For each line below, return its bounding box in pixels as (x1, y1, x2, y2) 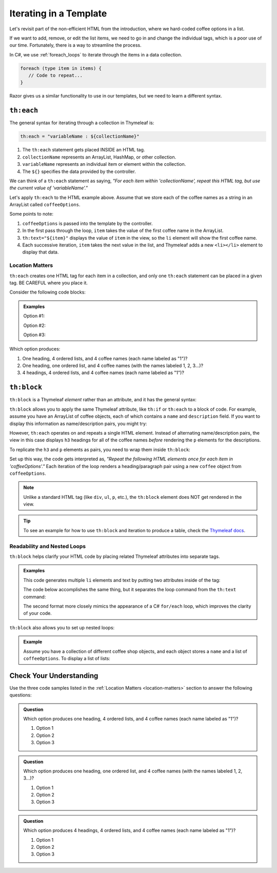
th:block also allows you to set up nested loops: (9, 624, 115, 631)
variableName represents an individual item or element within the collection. (22, 161, 186, 167)
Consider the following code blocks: (9, 289, 86, 295)
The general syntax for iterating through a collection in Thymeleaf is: (9, 120, 154, 126)
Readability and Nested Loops (9, 542, 86, 550)
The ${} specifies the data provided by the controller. (22, 168, 136, 174)
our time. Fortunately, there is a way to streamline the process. (9, 42, 142, 48)
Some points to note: (9, 211, 54, 217)
